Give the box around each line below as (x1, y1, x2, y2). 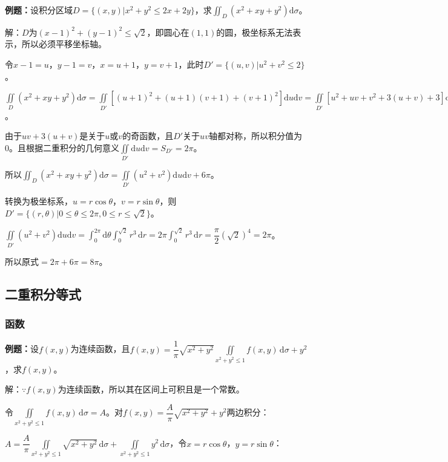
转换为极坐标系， (5, 195, 73, 207)
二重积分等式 (5, 284, 81, 303)
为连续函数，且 (70, 342, 130, 355)
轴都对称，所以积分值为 (208, 129, 302, 142)
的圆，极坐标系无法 (216, 25, 293, 38)
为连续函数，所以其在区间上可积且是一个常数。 (58, 383, 245, 395)
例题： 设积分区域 (5, 4, 73, 16)
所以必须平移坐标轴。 (21, 37, 107, 50)
